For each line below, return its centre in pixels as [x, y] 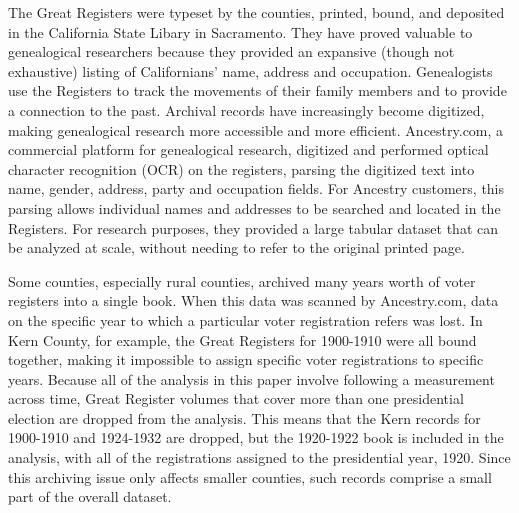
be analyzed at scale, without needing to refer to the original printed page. [236, 247]
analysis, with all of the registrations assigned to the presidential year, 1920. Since [259, 457]
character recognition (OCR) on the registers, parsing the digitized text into [241, 168]
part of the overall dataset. [90, 496]
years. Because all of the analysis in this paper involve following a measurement [251, 378]
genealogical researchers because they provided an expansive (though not [231, 51]
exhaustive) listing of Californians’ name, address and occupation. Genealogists [250, 70]
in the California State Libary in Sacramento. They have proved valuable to [240, 31]
